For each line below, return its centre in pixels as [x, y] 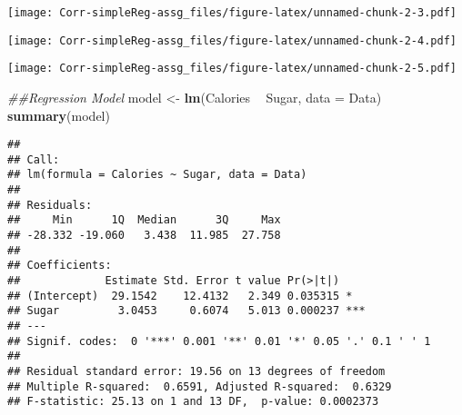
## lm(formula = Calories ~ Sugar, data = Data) [157, 175]
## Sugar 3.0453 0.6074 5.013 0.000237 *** [186, 311]
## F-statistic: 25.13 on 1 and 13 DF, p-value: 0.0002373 [193, 402]
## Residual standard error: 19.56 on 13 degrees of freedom [196, 371]
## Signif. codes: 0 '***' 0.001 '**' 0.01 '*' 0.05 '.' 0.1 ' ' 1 [219, 341]
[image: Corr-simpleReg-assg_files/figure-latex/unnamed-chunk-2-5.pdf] [232, 69]
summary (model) [59, 115]
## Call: [34, 159]
